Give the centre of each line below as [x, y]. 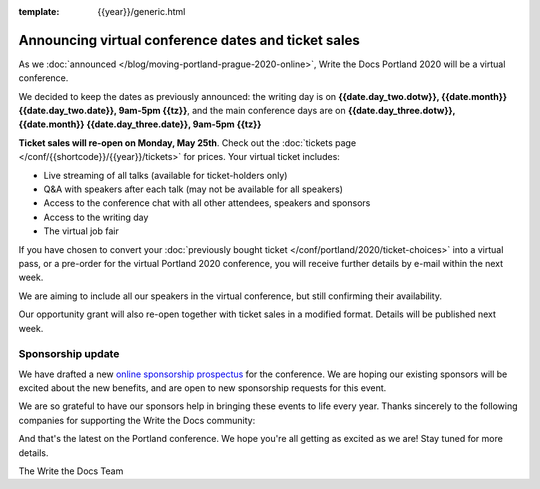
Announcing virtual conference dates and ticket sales [189, 40]
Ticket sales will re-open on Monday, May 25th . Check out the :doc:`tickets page [187, 142]
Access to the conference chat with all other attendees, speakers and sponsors [207, 203]
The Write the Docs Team [71, 471]
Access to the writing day [96, 217]
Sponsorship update [69, 354]
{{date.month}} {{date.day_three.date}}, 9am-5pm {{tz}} [140, 124]
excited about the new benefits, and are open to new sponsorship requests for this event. [202, 388]
